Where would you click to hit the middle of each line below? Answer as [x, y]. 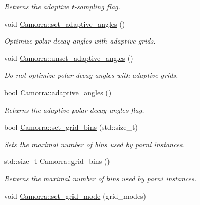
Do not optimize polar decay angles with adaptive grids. [91, 75]
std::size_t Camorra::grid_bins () [57, 161]
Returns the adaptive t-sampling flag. [62, 6]
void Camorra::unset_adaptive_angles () [69, 58]
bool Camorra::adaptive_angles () [58, 92]
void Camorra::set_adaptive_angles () [65, 23]
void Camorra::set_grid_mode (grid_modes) [75, 196]
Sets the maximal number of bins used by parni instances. [95, 144]
